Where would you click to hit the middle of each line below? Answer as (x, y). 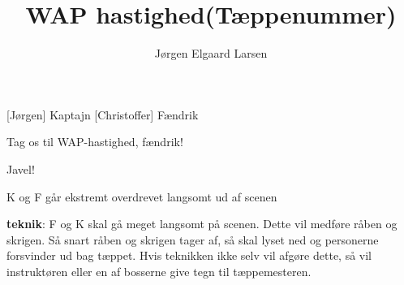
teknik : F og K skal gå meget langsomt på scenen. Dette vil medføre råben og (202, 224)
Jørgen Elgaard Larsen (211, 53)
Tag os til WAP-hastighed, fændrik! (95, 142)
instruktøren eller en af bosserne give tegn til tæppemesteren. (159, 271)
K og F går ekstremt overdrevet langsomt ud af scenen (142, 196)
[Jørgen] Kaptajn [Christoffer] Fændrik (103, 114)
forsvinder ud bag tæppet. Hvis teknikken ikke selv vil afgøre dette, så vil (189, 255)
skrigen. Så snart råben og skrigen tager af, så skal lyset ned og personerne (193, 239)
